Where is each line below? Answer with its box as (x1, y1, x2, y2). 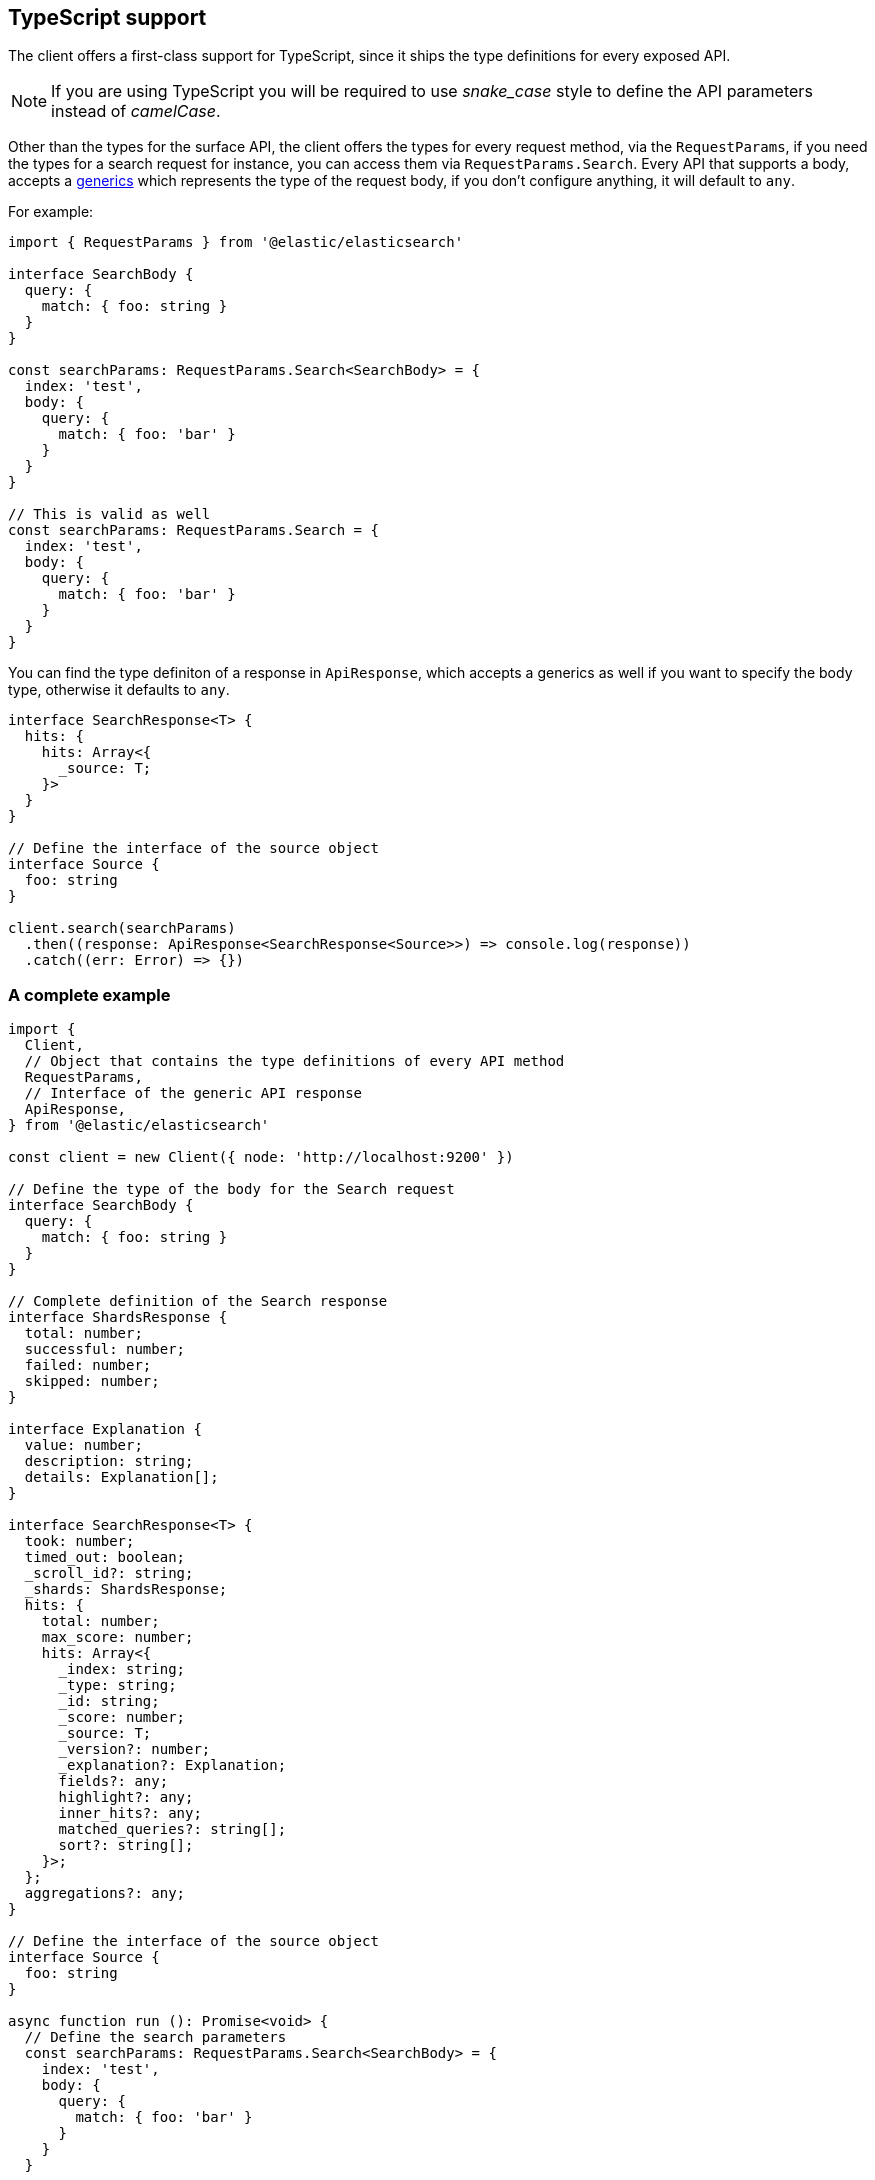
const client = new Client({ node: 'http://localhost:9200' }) (8, 1149, 514, 1166)
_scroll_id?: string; (24, 1565, 194, 1582)
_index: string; (58, 1661, 186, 1678)
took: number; (24, 1533, 135, 1550)
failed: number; (24, 1357, 152, 1374)
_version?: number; (58, 1741, 211, 1758)
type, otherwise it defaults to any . (8, 681, 230, 699)
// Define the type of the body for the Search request (8, 1181, 455, 1198)
